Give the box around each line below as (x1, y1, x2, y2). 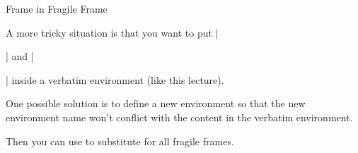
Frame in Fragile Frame (6, 1, 108, 16)
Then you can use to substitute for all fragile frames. (6, 133, 234, 148)
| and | (6, 49, 34, 63)
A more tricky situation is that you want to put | (6, 25, 219, 39)
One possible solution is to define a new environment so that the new (6, 96, 306, 111)
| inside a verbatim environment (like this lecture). (6, 72, 224, 87)
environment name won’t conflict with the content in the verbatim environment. (6, 109, 353, 124)
